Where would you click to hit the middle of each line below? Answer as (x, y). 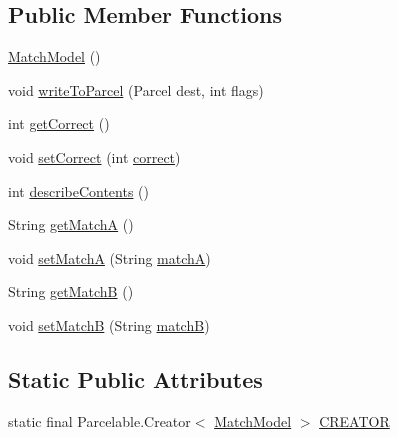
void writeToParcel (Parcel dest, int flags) (136, 89)
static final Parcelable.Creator (99, 420)
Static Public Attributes (135, 378)
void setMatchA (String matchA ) (109, 257)
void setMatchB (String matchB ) (109, 324)
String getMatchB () (71, 291)
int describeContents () (78, 190)
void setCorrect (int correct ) (94, 156)
